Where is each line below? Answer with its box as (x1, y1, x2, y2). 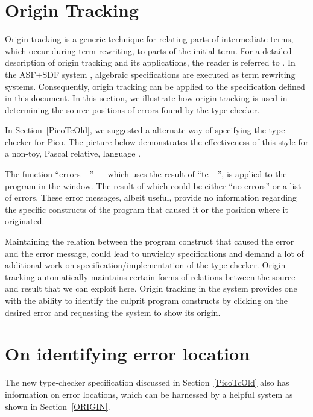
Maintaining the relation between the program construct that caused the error (5, 235, 294, 248)
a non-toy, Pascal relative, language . (5, 147, 141, 160)
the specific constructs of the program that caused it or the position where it (5, 202, 288, 215)
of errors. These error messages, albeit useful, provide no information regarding (5, 191, 297, 204)
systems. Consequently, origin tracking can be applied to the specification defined (5, 80, 305, 92)
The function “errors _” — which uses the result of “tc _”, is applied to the (5, 168, 287, 180)
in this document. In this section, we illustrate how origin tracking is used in (5, 92, 288, 104)
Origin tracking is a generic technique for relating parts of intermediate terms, (5, 33, 294, 45)
